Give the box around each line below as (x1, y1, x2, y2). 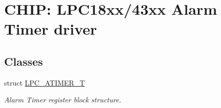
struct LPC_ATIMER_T (4, 77, 85, 88)
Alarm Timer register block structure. (4, 94, 122, 105)
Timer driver (4, 18, 97, 39)
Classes (4, 53, 43, 69)
